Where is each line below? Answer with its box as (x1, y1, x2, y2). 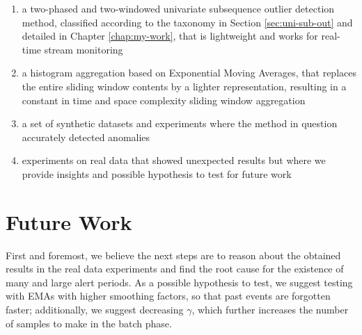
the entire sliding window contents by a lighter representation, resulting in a (22, 79, 347, 93)
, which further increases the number (191, 302, 349, 317)
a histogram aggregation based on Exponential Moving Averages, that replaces (22, 65, 356, 80)
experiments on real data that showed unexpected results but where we (22, 153, 326, 167)
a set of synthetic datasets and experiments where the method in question (22, 116, 338, 131)
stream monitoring (44, 42, 123, 56)
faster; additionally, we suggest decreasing (6, 302, 184, 317)
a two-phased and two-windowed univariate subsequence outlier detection (22, 1, 335, 15)
